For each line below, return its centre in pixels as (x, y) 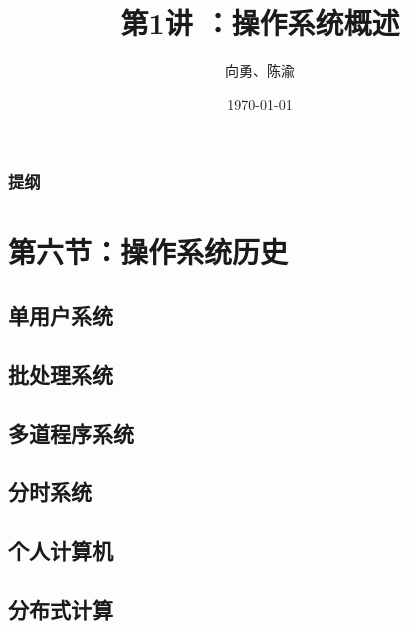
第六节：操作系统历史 (148, 251)
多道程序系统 (71, 432)
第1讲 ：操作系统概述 (260, 22)
